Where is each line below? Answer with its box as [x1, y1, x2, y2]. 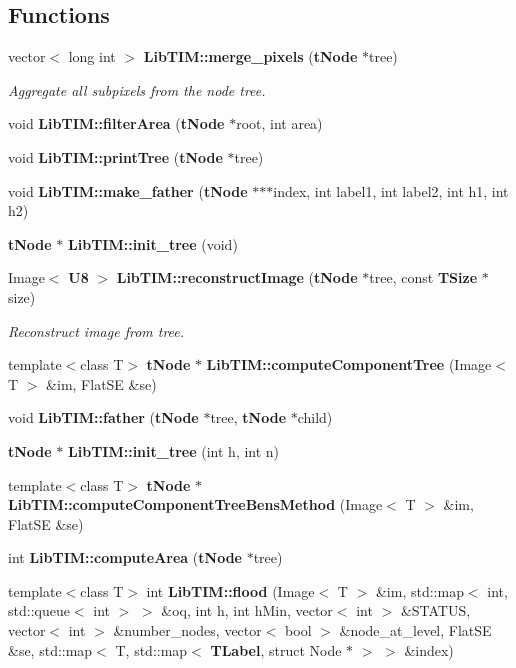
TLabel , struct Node [210, 639, 342, 660]
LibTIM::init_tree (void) [68, 233, 238, 254]
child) [297, 407, 333, 428]
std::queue [8, 600, 70, 621]
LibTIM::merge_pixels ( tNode [143, 46, 358, 67]
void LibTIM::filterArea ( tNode [8, 113, 225, 134]
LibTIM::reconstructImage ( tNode [116, 267, 358, 288]
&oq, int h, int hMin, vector [161, 600, 333, 621]
